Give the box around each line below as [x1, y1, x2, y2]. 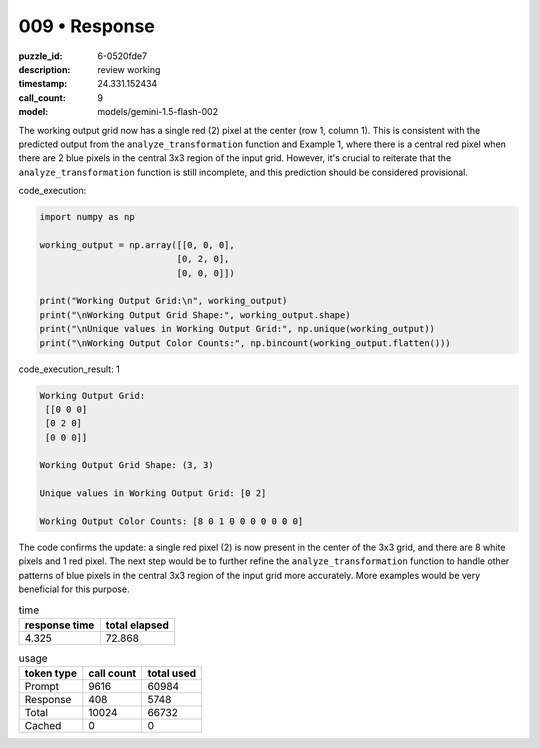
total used [147, 666, 197, 680]
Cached [24, 719, 62, 733]
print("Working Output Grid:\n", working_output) [39, 295, 288, 307]
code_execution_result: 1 [18, 363, 120, 375]
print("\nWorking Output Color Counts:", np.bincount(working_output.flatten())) [39, 337, 452, 349]
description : [18, 63, 71, 75]
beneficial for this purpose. [18, 583, 130, 595]
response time [24, 618, 95, 632]
